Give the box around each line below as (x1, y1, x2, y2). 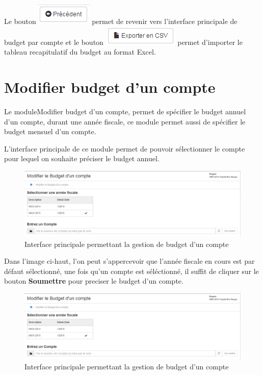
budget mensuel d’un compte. (4, 126, 96, 137)
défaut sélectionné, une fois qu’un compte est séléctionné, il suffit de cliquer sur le (4, 265, 259, 276)
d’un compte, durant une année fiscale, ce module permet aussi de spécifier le (4, 116, 246, 127)
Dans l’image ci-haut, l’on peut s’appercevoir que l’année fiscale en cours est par (4, 256, 255, 266)
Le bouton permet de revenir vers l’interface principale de (4, 16, 238, 26)
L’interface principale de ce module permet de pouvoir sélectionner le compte (4, 143, 245, 154)
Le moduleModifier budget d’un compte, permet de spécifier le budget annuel (4, 106, 246, 116)
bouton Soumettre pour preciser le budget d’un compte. (4, 276, 183, 286)
